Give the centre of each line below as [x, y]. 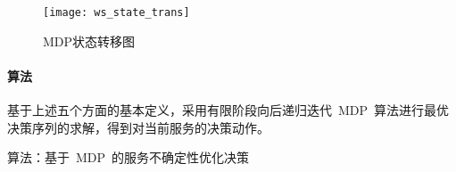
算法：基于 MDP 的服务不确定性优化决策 [129, 157]
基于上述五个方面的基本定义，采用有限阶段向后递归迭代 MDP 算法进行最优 [228, 110]
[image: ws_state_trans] [116, 12]
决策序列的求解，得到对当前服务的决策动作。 [138, 127]
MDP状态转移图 [89, 41]
